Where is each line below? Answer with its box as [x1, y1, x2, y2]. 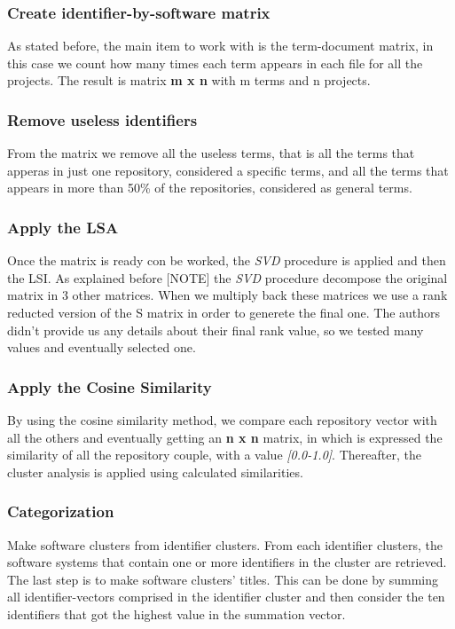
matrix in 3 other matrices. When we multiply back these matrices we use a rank [7, 286, 448, 304]
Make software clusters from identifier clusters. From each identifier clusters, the [7, 535, 443, 554]
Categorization [7, 500, 114, 523]
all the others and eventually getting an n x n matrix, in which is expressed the [7, 428, 443, 446]
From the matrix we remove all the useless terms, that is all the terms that [7, 144, 415, 162]
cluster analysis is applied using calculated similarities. [7, 462, 303, 481]
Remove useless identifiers [7, 108, 198, 130]
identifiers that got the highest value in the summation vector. [7, 604, 346, 623]
